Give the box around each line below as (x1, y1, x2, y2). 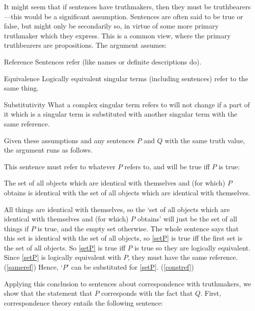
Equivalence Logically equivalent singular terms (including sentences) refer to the (4, 73, 249, 83)
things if (4, 223, 29, 233)
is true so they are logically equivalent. (134, 242, 251, 252)
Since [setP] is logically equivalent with (4, 252, 121, 262)
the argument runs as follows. (4, 145, 93, 155)
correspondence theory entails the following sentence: (4, 297, 163, 308)
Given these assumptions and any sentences (4, 135, 135, 145)
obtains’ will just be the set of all (137, 214, 237, 224)
